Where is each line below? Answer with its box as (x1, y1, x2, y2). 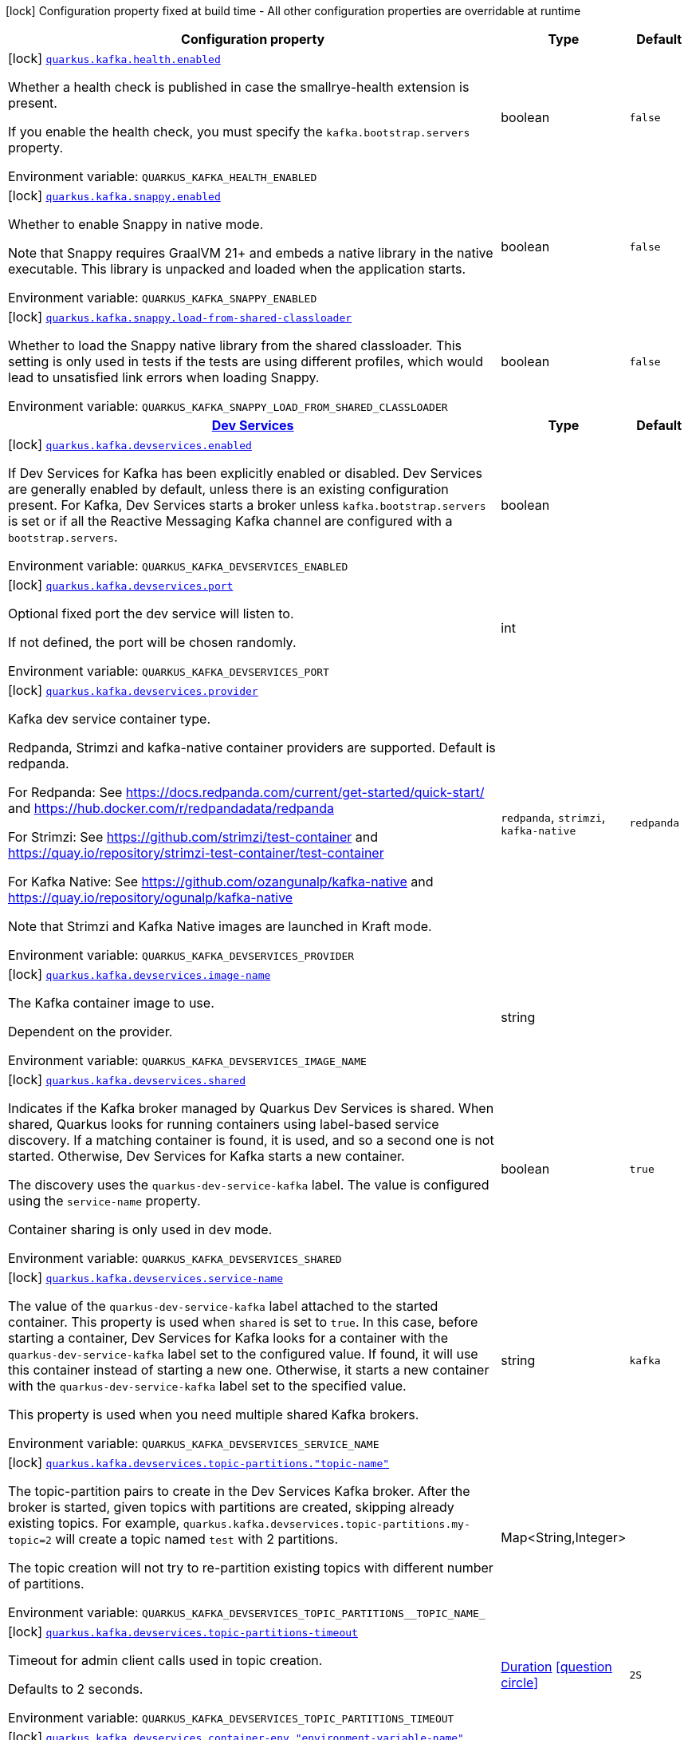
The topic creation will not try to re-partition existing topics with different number (8, 1560, 493, 1576)
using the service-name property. (8, 1193, 201, 1209)
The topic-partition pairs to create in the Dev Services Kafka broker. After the (8, 1483, 470, 1499)
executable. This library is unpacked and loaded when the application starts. (8, 261, 466, 277)
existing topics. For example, (8, 1515, 180, 1531)
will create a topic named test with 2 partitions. (55, 1531, 339, 1547)
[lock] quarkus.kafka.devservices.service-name (8, 1269, 283, 1285)
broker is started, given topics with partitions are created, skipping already (8, 1499, 454, 1515)
